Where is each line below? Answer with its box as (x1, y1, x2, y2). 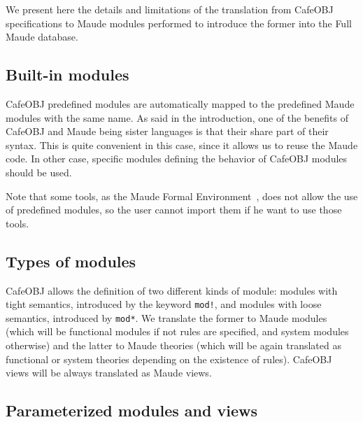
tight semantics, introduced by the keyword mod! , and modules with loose (6, 297, 322, 311)
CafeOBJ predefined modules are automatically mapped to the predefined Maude (6, 96, 355, 111)
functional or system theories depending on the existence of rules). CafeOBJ (6, 351, 332, 366)
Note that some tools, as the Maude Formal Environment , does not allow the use (6, 188, 358, 203)
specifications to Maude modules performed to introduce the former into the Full (6, 15, 352, 30)
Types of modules (6, 250, 136, 272)
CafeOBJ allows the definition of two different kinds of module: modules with (6, 283, 338, 297)
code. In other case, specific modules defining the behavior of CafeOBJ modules (6, 151, 348, 166)
